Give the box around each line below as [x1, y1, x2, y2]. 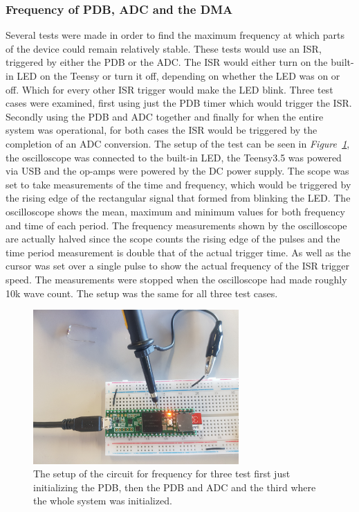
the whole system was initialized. [33, 493, 172, 508]
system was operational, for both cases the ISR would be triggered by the [6, 123, 317, 137]
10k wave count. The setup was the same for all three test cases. [6, 285, 278, 300]
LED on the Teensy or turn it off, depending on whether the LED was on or [17, 69, 340, 82]
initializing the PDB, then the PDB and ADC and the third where [33, 479, 316, 494]
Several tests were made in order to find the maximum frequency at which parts [6, 28, 345, 42]
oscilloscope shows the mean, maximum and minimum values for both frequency [6, 204, 345, 218]
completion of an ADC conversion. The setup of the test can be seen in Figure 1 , [6, 136, 350, 150]
